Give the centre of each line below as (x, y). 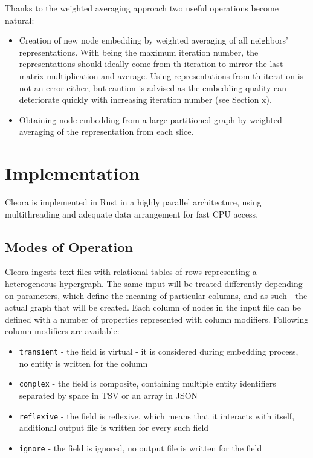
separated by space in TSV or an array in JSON (108, 395)
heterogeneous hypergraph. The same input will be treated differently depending (154, 284)
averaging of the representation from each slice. (106, 131)
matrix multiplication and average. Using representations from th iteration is (161, 75)
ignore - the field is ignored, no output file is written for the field (140, 447)
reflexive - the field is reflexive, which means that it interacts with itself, (157, 415)
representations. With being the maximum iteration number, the (139, 52)
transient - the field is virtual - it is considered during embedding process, (159, 351)
